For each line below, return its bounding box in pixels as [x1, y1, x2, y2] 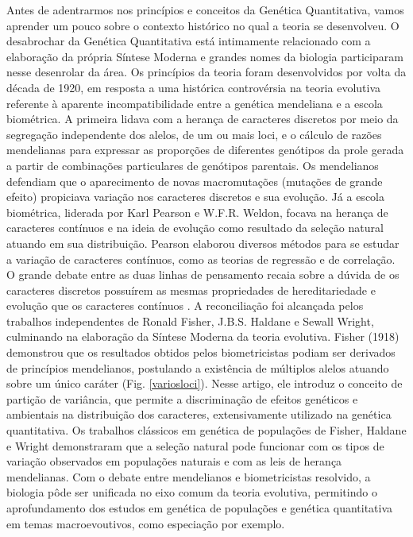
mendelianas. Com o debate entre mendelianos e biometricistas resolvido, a [6, 468, 371, 485]
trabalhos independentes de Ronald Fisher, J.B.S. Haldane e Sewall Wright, [6, 312, 374, 329]
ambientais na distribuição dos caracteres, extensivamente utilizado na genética [6, 406, 392, 423]
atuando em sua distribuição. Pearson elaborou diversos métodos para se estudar [6, 234, 399, 251]
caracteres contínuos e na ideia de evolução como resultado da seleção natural [6, 219, 384, 236]
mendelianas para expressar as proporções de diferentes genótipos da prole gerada [6, 141, 404, 158]
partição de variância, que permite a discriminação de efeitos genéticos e [6, 390, 358, 407]
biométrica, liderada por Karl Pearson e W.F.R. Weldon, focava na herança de [6, 203, 388, 220]
